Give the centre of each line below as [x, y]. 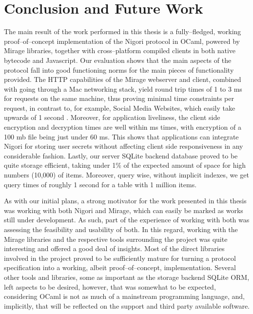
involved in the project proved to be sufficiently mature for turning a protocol [120, 258]
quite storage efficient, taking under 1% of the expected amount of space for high [125, 165]
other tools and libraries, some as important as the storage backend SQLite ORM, [127, 277]
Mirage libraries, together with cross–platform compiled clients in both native [120, 50]
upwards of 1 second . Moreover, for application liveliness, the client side [112, 117]
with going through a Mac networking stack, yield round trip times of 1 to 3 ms [123, 88]
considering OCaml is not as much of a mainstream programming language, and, [124, 296]
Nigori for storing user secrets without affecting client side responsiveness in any [124, 146]
